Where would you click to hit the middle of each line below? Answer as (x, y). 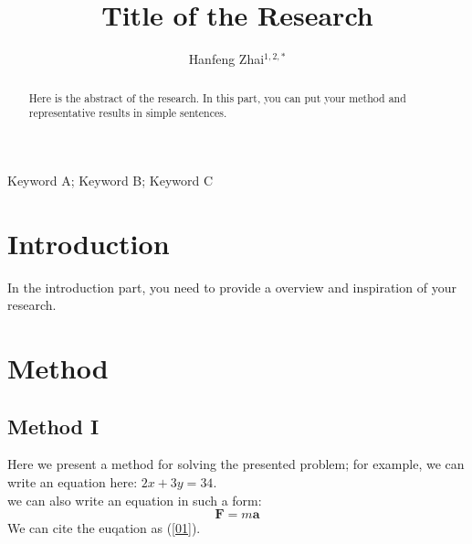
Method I (53, 426)
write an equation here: (73, 481)
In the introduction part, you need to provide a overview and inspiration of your (232, 287)
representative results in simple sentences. (128, 113)
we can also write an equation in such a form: (135, 500)
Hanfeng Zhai (226, 59)
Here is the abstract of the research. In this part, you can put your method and (217, 97)
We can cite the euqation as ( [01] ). (104, 528)
